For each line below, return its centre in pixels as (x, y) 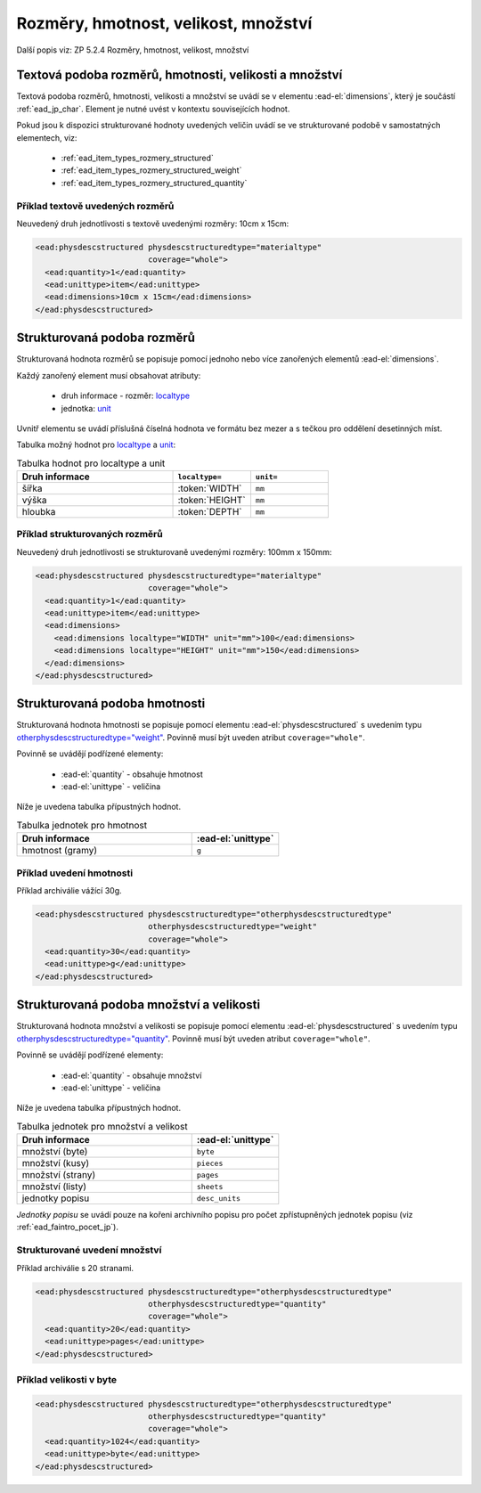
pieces (210, 1163)
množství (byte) (55, 1152)
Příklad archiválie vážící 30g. (69, 890)
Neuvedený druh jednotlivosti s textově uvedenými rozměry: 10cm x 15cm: (153, 224)
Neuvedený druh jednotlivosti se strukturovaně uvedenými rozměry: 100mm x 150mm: (174, 551)
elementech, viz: (47, 137)
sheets (210, 1186)
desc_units (218, 1198)
